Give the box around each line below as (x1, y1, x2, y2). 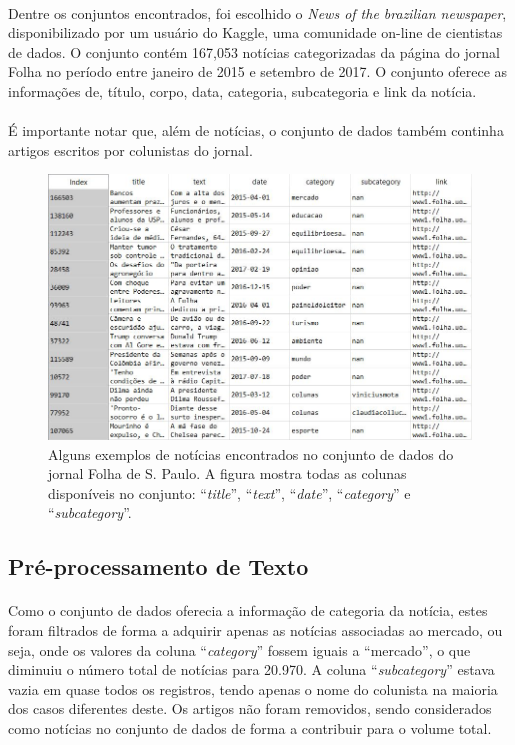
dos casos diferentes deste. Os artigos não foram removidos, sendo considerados (8, 698, 492, 719)
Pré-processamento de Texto (8, 551, 309, 582)
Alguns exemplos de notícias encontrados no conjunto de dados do (48, 443, 454, 464)
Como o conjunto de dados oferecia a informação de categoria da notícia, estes (8, 600, 488, 621)
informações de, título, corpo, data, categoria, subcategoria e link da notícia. (8, 80, 477, 101)
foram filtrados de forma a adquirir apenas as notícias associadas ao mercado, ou (8, 620, 503, 640)
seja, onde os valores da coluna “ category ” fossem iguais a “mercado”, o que (8, 639, 471, 660)
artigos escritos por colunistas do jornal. (8, 139, 253, 160)
